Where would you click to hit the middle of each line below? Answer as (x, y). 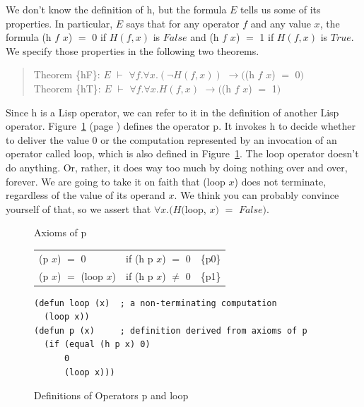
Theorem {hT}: (67, 88)
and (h (205, 37)
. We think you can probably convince (257, 195)
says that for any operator (183, 23)
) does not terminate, (280, 181)
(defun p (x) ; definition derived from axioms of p (171, 330)
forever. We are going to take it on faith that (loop (116, 181)
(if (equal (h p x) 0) (97, 345)
